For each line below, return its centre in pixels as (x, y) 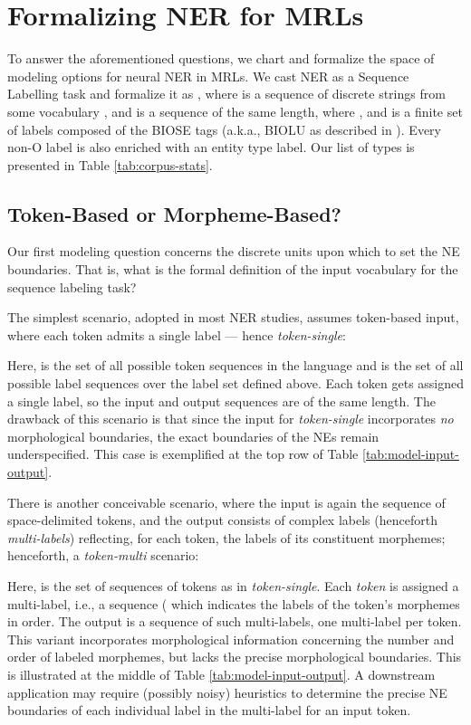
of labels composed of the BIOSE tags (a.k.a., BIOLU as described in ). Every (224, 129)
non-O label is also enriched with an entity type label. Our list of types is (211, 147)
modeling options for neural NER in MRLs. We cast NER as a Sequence (208, 76)
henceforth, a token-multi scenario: (103, 555)
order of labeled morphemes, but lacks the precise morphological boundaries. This (235, 657)
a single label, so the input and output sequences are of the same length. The (221, 401)
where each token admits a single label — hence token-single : (177, 334)
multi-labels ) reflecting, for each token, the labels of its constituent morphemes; (226, 537)
